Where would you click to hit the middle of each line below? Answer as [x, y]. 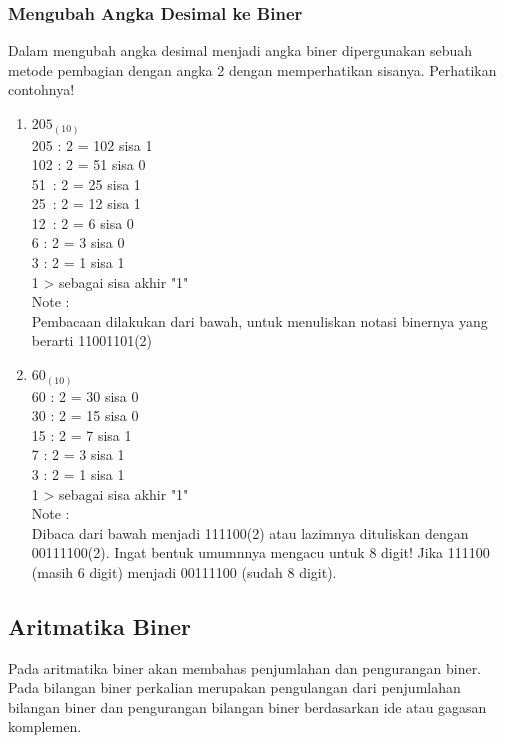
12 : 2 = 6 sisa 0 [82, 222]
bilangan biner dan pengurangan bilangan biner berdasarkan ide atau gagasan [247, 706]
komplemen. [45, 726]
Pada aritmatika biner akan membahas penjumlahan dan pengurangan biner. [245, 667]
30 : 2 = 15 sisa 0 [85, 415]
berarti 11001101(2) [92, 340]
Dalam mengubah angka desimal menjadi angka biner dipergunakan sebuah [240, 50]
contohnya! [41, 89]
